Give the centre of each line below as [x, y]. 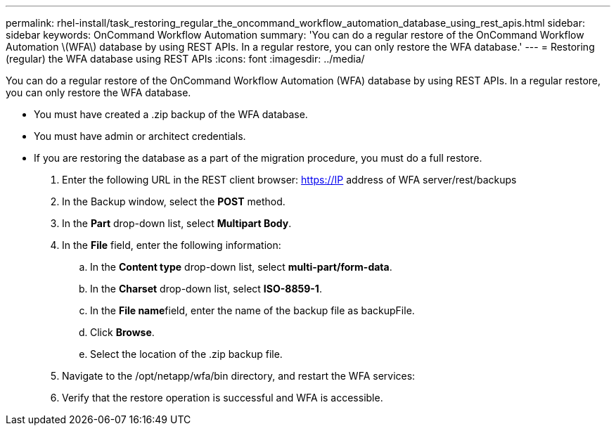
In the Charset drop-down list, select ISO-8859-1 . [206, 289]
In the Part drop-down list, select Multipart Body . [177, 223]
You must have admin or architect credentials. [140, 136]
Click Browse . [122, 332]
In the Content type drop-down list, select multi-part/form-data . [241, 267]
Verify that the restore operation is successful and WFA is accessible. [223, 398]
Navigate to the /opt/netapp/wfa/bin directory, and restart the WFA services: [239, 376]
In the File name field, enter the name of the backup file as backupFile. [252, 310]
